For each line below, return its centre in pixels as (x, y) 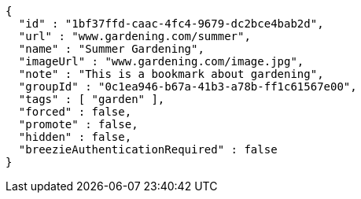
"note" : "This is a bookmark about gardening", (171, 74)
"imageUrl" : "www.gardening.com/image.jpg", (161, 61)
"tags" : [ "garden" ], (92, 99)
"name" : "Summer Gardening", (111, 49)
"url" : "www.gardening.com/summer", (134, 36)
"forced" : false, (75, 112)
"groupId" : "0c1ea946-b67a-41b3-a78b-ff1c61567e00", (188, 87)
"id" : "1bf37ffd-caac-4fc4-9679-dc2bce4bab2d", (171, 24)
